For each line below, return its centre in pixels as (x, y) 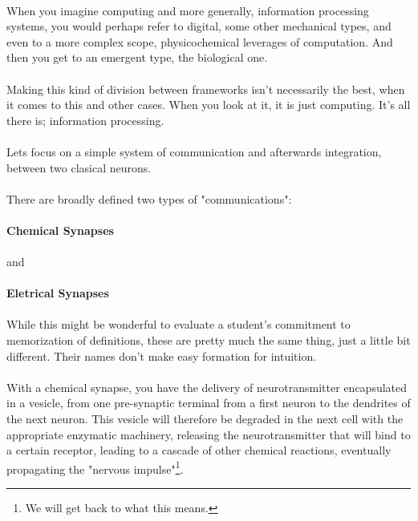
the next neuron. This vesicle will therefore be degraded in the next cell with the (205, 419)
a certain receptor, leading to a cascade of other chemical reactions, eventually (199, 450)
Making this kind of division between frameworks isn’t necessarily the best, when (206, 89)
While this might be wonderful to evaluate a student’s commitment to (179, 324)
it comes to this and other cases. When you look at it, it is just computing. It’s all (209, 105)
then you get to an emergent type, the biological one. (137, 57)
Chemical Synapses (60, 230)
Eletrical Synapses (58, 293)
